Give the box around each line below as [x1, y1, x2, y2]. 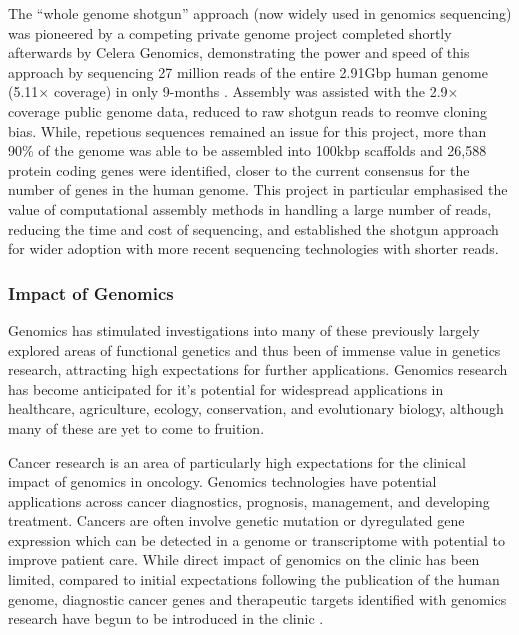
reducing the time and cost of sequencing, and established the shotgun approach [8, 218, 499, 239]
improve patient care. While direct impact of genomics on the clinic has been [8, 549, 480, 570]
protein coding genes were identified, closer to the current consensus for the [8, 159, 470, 180]
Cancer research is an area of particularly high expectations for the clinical [8, 451, 466, 472]
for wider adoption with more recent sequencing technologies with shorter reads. [8, 238, 499, 259]
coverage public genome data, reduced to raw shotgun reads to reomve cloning [8, 100, 488, 121]
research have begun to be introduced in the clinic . [8, 608, 324, 629]
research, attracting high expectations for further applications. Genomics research [8, 359, 508, 380]
